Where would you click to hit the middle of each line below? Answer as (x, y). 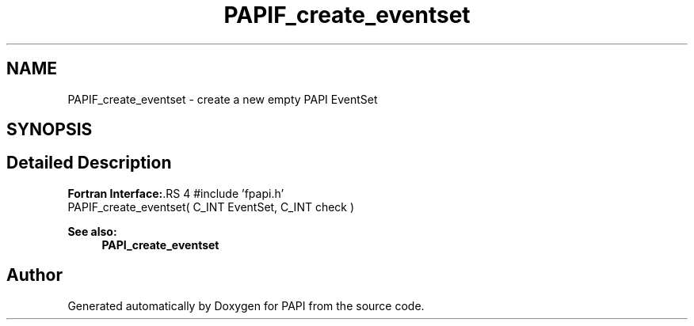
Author (34, 275)
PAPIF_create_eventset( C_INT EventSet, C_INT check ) (211, 207)
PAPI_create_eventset (160, 244)
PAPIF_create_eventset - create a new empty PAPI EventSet (223, 99)
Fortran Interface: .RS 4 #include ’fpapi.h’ (176, 193)
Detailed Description (89, 163)
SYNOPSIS (50, 130)
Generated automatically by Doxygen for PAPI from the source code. (246, 305)
